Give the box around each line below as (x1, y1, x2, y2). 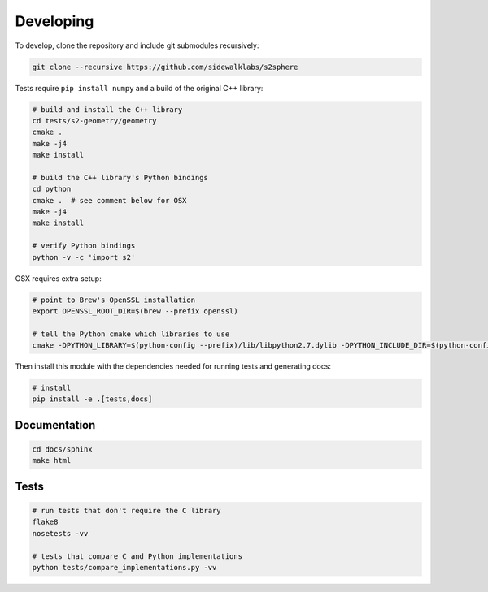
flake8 (32, 517, 59, 527)
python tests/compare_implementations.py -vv (32, 563, 217, 572)
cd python (32, 184, 72, 194)
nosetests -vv (32, 529, 89, 538)
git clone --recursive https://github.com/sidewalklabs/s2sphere (32, 62, 298, 71)
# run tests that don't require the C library (32, 506, 221, 516)
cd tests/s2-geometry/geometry (32, 116, 158, 125)
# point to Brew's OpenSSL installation (32, 295, 195, 305)
